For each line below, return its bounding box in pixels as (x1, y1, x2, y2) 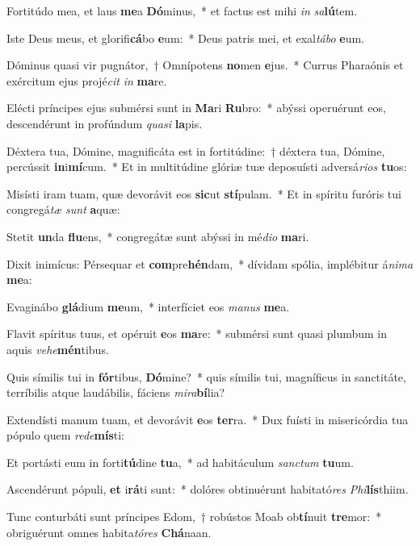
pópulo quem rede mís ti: (6, 427, 124, 444)
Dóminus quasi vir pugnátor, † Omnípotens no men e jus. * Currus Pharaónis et (6, 56, 404, 73)
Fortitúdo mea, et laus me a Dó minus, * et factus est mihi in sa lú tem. (6, 2, 358, 19)
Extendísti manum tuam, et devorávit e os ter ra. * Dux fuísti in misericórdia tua (6, 411, 409, 427)
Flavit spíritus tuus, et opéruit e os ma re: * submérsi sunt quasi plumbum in (6, 325, 388, 342)
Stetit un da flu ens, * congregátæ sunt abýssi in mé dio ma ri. (6, 227, 309, 244)
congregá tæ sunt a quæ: (6, 201, 120, 218)
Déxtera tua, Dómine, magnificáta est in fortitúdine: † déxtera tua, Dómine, (6, 142, 385, 159)
